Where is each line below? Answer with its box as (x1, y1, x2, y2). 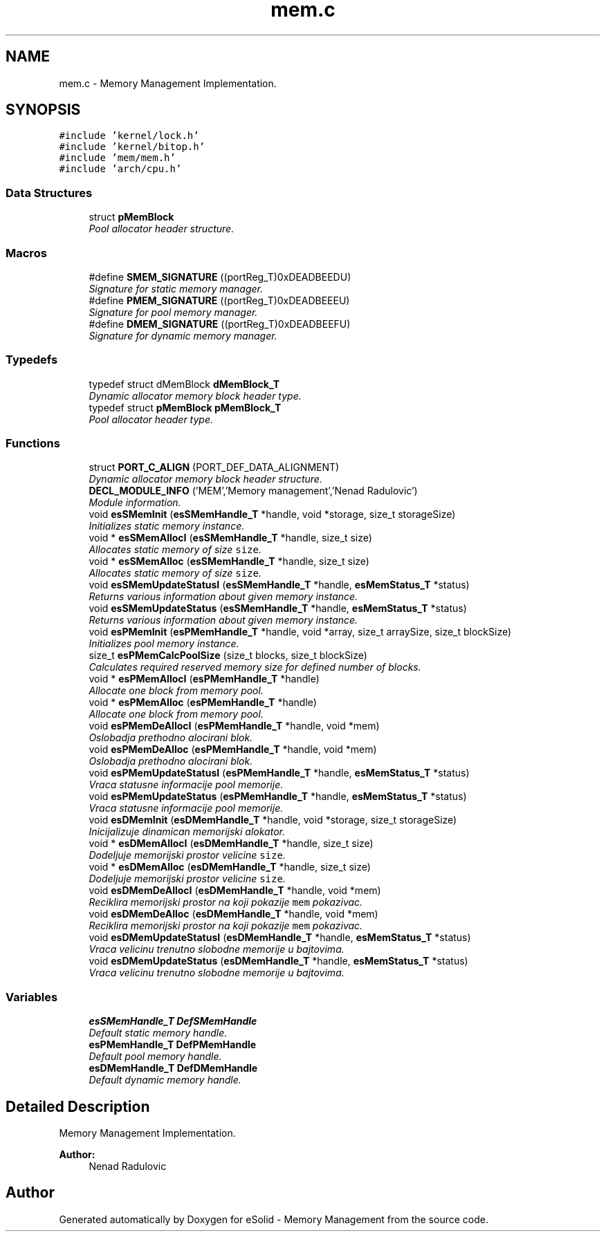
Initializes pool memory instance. (89, 638, 239, 650)
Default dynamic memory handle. (89, 1074, 241, 1086)
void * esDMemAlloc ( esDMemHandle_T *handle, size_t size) (89, 861, 371, 873)
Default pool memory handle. (89, 1050, 222, 1063)
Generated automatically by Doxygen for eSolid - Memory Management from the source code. (59, 1213, 488, 1225)
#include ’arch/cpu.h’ (59, 163, 182, 175)
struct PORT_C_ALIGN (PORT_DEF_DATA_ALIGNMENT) (89, 461, 340, 474)
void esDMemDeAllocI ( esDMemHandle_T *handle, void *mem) (89, 884, 381, 897)
